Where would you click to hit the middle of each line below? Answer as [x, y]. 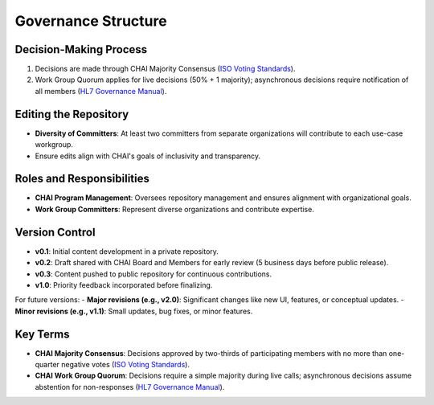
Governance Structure [91, 21]
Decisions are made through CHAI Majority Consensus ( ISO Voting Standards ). [165, 69]
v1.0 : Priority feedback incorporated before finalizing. [124, 284]
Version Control [55, 232]
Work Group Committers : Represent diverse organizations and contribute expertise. [175, 209]
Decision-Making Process [81, 49]
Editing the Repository [72, 114]
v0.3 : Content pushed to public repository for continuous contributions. [154, 274]
